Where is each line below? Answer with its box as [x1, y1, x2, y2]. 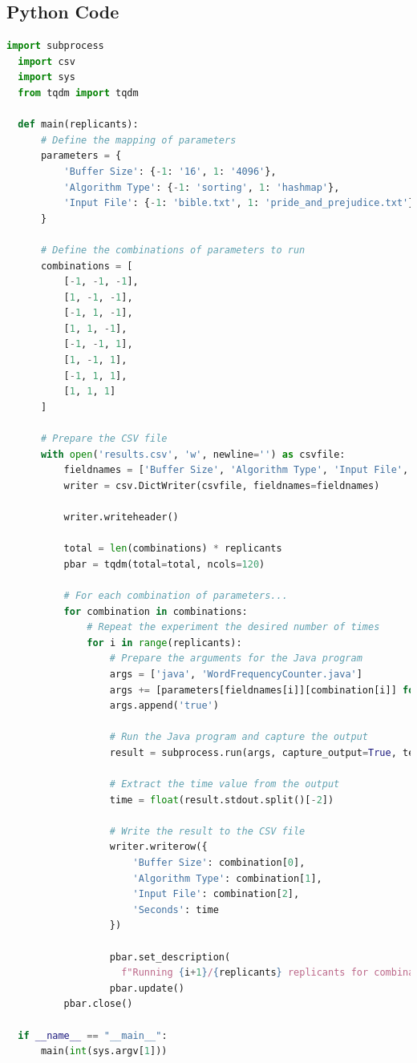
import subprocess [6, 40, 104, 52]
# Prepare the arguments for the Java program [109, 653, 362, 665]
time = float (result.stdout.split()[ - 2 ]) [109, 794, 334, 806]
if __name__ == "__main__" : [18, 1029, 168, 1041]
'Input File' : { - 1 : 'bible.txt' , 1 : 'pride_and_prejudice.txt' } [63, 197, 415, 209]
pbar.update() [109, 982, 184, 994]
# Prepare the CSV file [40, 433, 168, 445]
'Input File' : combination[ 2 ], [132, 888, 300, 900]
